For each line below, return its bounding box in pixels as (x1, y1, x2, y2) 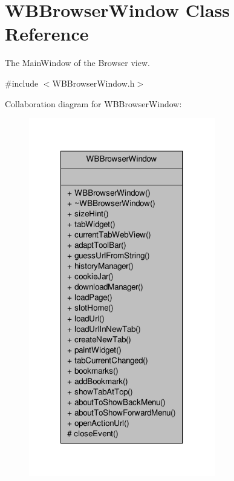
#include (5, 76, 39, 89)
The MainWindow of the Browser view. (5, 56, 150, 69)
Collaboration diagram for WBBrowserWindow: (5, 97, 182, 110)
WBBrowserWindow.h (52, 76, 135, 89)
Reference (5, 21, 89, 46)
